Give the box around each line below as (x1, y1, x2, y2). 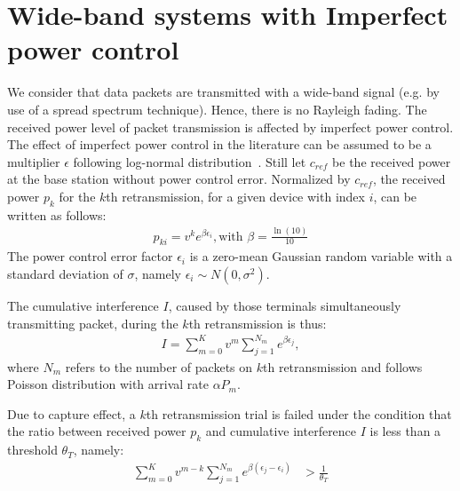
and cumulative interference (205, 422, 357, 440)
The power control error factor (7, 247, 173, 265)
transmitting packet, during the (7, 313, 178, 332)
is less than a (369, 422, 441, 440)
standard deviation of (7, 265, 123, 282)
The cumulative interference (7, 297, 159, 314)
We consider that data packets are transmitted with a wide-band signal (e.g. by (7, 83, 440, 101)
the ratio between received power (7, 422, 186, 440)
